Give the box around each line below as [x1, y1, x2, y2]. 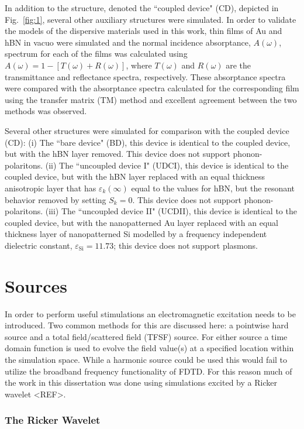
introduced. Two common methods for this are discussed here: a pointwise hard [5, 319, 289, 331]
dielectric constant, [5, 239, 72, 251]
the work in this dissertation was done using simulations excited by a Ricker [5, 376, 277, 389]
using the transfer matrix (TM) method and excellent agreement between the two [5, 93, 297, 105]
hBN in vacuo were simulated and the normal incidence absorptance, [5, 36, 251, 48]
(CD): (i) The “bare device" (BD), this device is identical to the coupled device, [5, 136, 291, 148]
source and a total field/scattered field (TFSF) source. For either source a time [5, 330, 288, 342]
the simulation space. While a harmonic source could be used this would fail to [5, 353, 288, 365]
